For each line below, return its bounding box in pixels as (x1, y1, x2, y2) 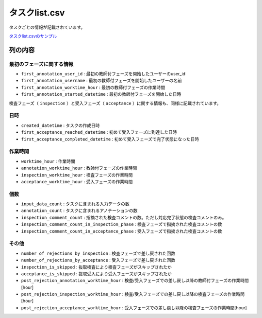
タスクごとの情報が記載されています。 (9, 24, 85, 30)
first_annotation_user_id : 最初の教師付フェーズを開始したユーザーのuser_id (21, 71, 186, 77)
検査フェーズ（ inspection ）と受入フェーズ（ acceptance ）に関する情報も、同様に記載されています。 (9, 100, 221, 106)
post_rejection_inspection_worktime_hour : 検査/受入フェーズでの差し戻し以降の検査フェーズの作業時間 (21, 291, 245, 297)
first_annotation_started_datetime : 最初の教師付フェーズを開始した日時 (21, 91, 181, 97)
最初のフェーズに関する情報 (9, 61, 74, 68)
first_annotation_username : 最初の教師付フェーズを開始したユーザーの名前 (21, 78, 182, 84)
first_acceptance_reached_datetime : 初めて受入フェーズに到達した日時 (21, 129, 177, 135)
